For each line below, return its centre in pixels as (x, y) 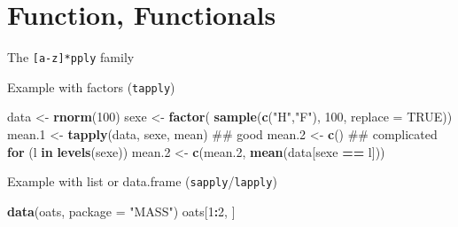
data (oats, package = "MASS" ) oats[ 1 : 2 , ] (121, 211)
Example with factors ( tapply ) (91, 86)
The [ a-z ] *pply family (71, 57)
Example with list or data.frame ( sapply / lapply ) (142, 181)
